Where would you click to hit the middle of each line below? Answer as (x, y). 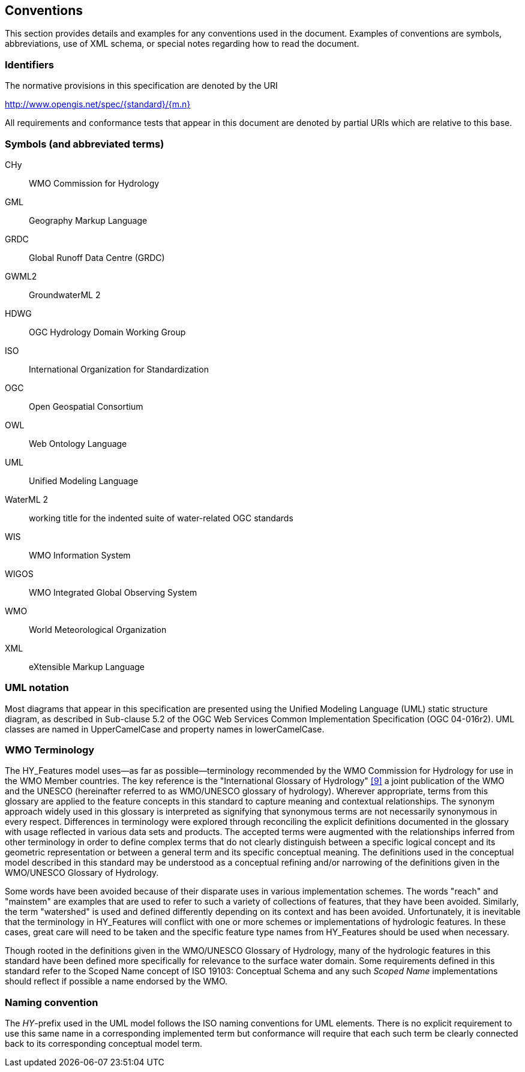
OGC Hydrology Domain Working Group (107, 332)
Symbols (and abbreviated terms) (85, 144)
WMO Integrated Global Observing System (113, 592)
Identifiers (29, 64)
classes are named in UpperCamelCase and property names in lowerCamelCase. (165, 729)
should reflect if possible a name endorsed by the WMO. (116, 981)
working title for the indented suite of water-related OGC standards (161, 518)
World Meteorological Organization (98, 629)
